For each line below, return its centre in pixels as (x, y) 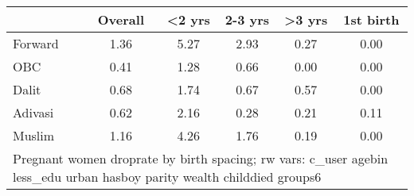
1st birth (371, 19)
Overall (121, 19)
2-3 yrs (247, 19)
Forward (36, 43)
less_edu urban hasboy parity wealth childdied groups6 (167, 177)
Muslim (34, 135)
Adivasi (33, 112)
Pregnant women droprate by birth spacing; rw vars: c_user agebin (201, 158)
